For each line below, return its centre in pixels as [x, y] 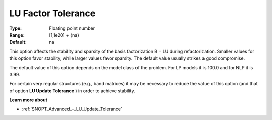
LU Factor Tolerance [52, 13]
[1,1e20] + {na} [64, 35]
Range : [17, 35]
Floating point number [72, 28]
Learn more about [28, 100]
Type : [16, 28]
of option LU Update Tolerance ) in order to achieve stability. [72, 91]
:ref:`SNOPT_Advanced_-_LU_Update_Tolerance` [72, 109]
